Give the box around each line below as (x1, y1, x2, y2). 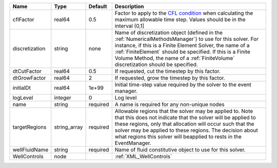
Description (114, 3, 144, 10)
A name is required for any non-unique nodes (114, 101, 225, 108)
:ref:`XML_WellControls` (114, 153, 172, 160)
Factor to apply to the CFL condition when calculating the (114, 10, 253, 16)
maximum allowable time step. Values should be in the (114, 16, 246, 23)
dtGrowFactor (12, 75, 46, 81)
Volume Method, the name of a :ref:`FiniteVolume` (114, 55, 235, 61)
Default (88, 3, 107, 10)
